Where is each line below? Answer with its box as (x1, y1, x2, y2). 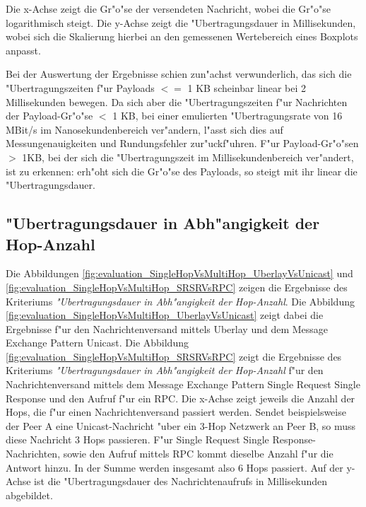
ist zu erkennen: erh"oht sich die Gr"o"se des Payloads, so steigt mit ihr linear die (6, 163, 358, 178)
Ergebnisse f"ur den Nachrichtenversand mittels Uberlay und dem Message (6, 321, 329, 336)
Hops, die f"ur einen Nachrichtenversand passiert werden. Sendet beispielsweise (6, 404, 346, 419)
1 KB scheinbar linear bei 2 (187, 80, 307, 95)
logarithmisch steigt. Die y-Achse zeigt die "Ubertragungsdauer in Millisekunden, (6, 15, 356, 30)
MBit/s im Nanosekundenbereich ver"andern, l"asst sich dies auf (6, 122, 283, 136)
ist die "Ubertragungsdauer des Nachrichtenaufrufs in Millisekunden (34, 474, 328, 489)
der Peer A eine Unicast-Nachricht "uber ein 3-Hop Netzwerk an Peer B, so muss (6, 418, 356, 433)
